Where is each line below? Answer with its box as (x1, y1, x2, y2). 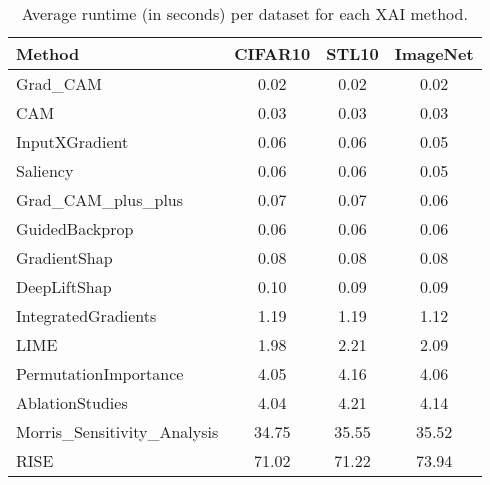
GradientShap (16, 246, 113, 269)
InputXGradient (16, 130, 129, 153)
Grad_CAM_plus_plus (16, 188, 184, 211)
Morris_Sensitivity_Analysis (16, 420, 219, 443)
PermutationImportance (16, 362, 184, 385)
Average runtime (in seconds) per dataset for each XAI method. (21, 2, 468, 25)
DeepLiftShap (16, 275, 112, 298)
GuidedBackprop (16, 217, 134, 240)
